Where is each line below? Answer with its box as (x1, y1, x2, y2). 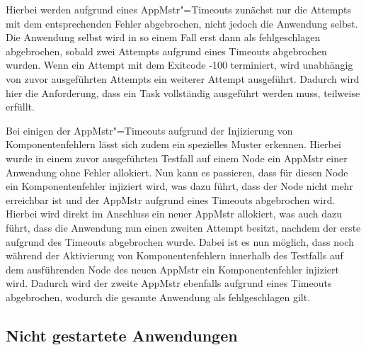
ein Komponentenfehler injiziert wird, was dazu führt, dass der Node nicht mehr (6, 179, 353, 193)
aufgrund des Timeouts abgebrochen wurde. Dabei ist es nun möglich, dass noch (6, 234, 354, 249)
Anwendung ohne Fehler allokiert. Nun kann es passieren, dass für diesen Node (6, 164, 348, 179)
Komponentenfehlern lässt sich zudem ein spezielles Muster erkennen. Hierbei (6, 137, 341, 152)
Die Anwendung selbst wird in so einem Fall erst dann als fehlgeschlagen (6, 30, 321, 45)
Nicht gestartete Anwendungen (6, 324, 238, 346)
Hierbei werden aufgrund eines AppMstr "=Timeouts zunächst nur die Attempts (6, 2, 352, 16)
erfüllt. (6, 99, 35, 114)
